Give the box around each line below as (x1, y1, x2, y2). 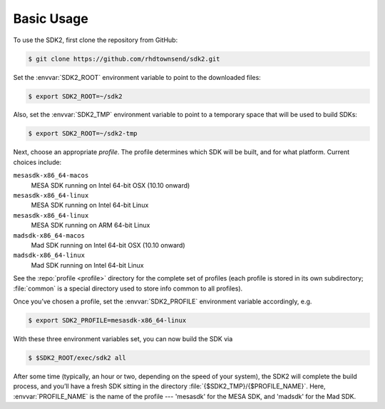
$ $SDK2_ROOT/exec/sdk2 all (28, 353, 126, 362)
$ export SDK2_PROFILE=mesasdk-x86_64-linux (28, 316, 187, 324)
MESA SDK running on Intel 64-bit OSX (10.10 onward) (31, 181, 190, 189)
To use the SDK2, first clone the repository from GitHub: (13, 36, 178, 44)
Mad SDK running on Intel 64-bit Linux (31, 261, 144, 269)
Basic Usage (13, 11, 88, 26)
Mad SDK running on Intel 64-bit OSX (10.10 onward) (31, 241, 185, 249)
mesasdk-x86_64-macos (13, 171, 89, 180)
